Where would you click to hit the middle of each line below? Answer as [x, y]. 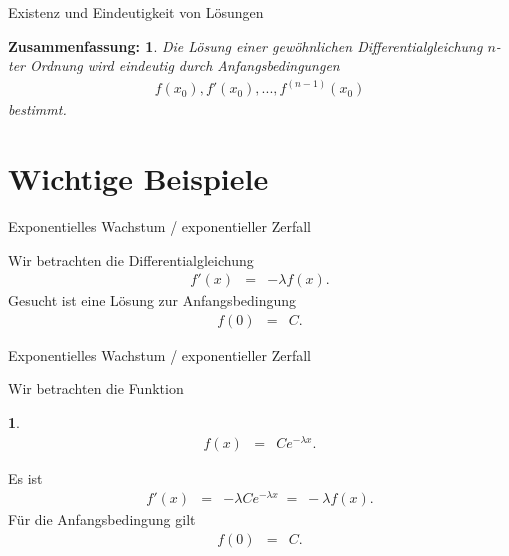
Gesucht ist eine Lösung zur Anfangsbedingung [152, 300]
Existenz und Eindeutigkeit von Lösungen [136, 12]
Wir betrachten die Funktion [96, 388]
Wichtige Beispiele [138, 178]
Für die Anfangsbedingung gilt [102, 519]
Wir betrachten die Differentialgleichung [131, 259]
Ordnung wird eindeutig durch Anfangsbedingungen [185, 65]
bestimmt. [37, 109]
